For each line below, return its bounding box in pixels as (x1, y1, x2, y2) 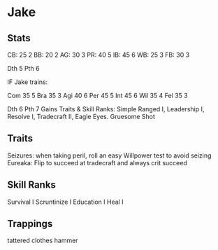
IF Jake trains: (7, 78, 48, 86)
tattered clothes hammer (7, 236, 78, 245)
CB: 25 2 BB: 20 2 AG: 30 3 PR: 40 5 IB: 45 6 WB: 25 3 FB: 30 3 (7, 50, 190, 59)
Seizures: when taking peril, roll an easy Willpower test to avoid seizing (7, 151, 212, 160)
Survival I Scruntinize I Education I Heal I (7, 197, 124, 206)
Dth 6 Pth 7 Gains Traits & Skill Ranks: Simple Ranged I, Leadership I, (7, 105, 205, 113)
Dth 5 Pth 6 (7, 64, 40, 72)
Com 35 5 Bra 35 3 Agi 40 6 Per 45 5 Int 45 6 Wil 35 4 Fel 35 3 (7, 92, 189, 99)
